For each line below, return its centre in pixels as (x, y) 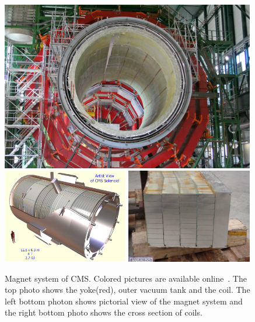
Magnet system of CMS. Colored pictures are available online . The (126, 278)
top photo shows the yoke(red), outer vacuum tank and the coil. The (127, 290)
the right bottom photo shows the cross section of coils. (104, 312)
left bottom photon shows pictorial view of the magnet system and (124, 301)
